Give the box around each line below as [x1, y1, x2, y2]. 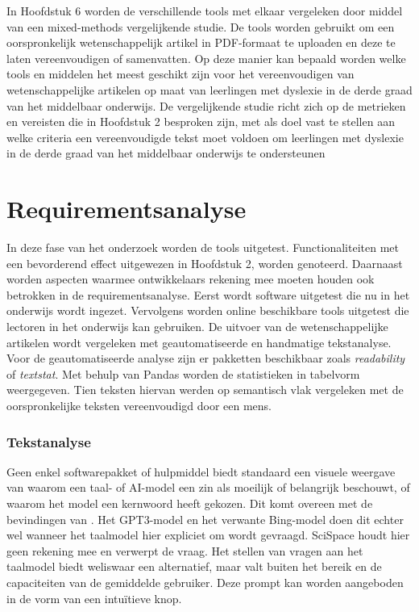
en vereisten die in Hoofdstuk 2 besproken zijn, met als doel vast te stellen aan [6, 113, 395, 130]
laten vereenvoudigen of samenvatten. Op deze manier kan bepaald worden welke [6, 49, 406, 66]
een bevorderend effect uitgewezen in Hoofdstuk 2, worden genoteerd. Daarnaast [6, 254, 403, 271]
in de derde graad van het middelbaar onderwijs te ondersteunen [6, 145, 326, 161]
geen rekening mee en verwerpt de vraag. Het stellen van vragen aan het [6, 542, 363, 559]
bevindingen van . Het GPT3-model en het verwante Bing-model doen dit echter [6, 510, 404, 527]
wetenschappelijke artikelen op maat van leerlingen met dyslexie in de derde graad [6, 81, 413, 98]
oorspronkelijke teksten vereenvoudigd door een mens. [6, 397, 272, 413]
